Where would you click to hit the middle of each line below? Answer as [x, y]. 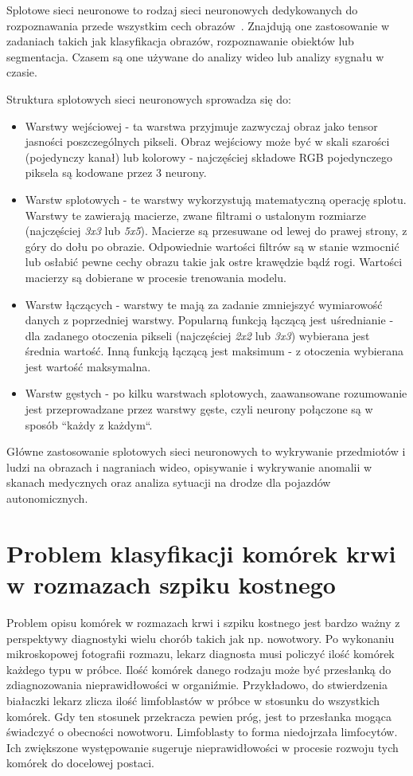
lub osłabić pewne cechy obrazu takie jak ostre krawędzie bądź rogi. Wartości [214, 262]
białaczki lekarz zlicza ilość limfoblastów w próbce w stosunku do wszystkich [193, 700]
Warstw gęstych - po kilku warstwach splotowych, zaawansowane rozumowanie [216, 393]
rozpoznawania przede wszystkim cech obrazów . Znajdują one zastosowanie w [198, 25]
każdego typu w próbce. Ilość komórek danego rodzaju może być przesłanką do [199, 669]
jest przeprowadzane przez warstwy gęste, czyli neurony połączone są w [199, 409]
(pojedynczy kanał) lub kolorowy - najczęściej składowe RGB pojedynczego [208, 157]
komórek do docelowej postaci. [80, 763]
